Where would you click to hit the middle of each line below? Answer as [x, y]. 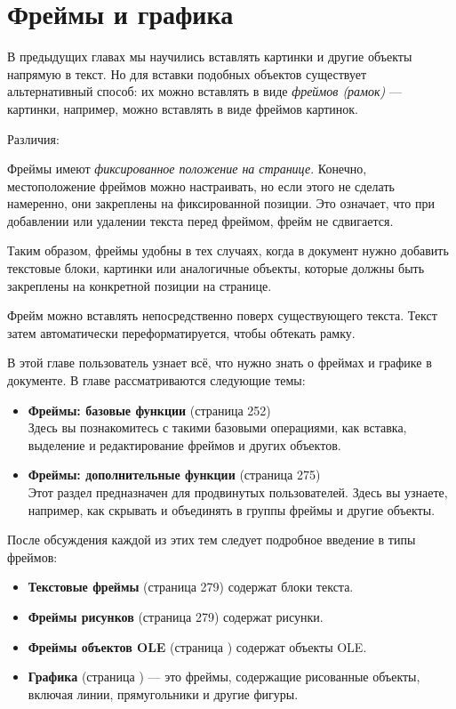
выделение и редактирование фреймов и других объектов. [184, 444]
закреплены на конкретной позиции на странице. [140, 285]
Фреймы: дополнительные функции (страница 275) [174, 475]
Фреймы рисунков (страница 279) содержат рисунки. [176, 616]
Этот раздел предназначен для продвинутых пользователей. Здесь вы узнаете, [238, 492]
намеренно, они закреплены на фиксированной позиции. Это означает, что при [221, 203]
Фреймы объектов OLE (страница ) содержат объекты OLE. [197, 646]
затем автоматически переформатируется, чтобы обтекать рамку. [181, 332]
